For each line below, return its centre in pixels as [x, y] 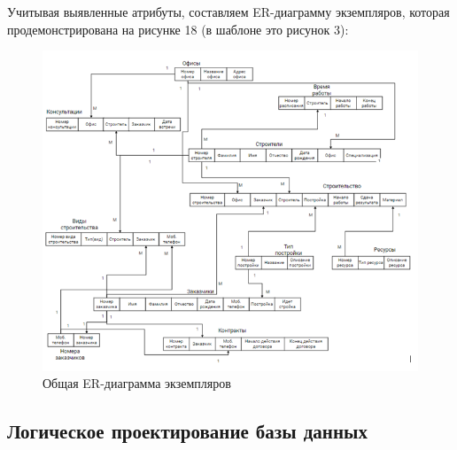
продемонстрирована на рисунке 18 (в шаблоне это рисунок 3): [178, 29]
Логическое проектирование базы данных [187, 431]
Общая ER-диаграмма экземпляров [137, 383]
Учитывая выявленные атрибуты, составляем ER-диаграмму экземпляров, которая [228, 12]
